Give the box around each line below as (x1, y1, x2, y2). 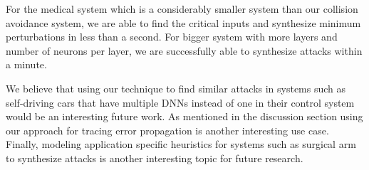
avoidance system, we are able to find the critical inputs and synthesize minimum (6, 15, 361, 30)
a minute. (6, 57, 47, 72)
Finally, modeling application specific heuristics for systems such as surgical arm (6, 137, 356, 152)
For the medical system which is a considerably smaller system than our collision (6, 1, 358, 16)
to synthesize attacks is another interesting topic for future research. (6, 150, 303, 165)
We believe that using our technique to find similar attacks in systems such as (6, 80, 346, 95)
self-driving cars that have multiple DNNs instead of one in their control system (6, 95, 355, 110)
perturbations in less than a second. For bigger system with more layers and (6, 29, 338, 44)
